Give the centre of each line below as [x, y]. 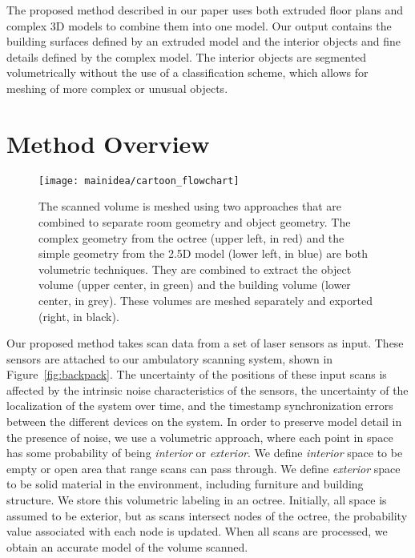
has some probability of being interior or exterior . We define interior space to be [205, 453]
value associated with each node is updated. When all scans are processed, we [197, 531]
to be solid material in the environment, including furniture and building [185, 484]
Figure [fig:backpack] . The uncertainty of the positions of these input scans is [197, 374]
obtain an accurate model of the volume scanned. [127, 546]
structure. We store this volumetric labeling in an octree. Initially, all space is [197, 500]
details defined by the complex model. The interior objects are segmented [187, 56]
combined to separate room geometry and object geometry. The [195, 221]
